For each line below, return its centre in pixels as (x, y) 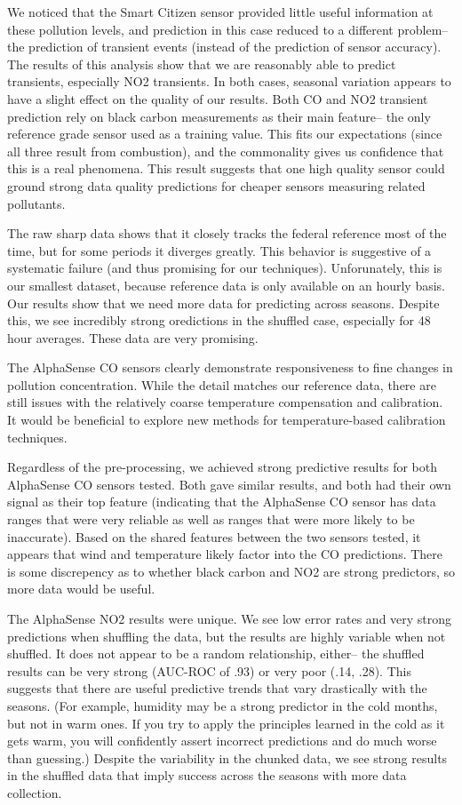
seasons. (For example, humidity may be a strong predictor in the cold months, (223, 705)
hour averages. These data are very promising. (133, 337)
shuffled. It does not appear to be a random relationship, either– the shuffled (216, 654)
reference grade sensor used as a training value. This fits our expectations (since (225, 134)
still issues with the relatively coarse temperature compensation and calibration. (225, 402)
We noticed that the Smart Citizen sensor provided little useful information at (220, 12)
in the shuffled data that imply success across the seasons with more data (207, 775)
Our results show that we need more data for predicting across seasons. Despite (223, 303)
